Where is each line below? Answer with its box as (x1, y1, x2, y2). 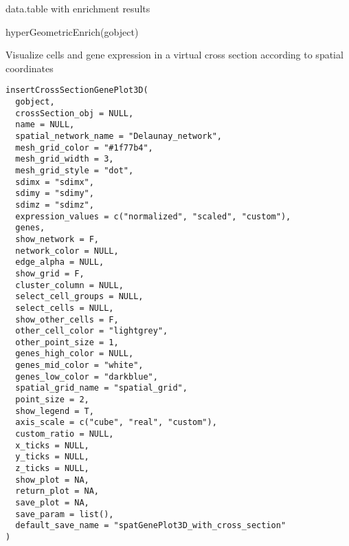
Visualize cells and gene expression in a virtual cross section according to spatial (5, 47, 344, 62)
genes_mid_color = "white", (15, 360, 144, 371)
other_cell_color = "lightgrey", (15, 326, 168, 336)
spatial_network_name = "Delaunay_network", (15, 131, 222, 141)
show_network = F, (15, 234, 100, 244)
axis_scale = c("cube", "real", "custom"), (15, 417, 217, 428)
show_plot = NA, (15, 474, 89, 485)
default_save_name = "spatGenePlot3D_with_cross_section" (15, 521, 286, 531)
